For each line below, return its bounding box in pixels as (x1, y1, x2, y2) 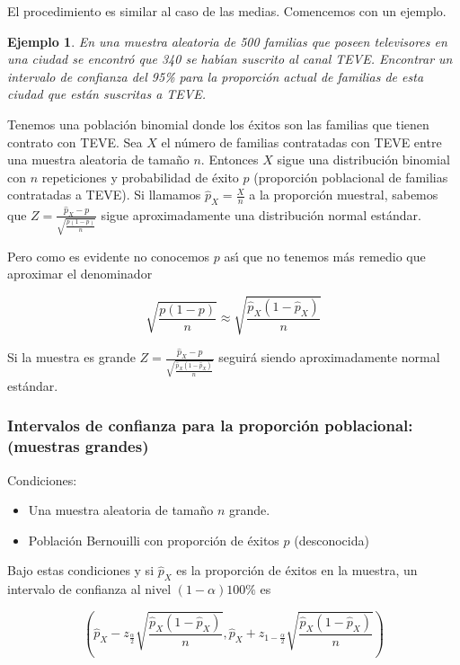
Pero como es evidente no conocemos (7, 246, 210, 265)
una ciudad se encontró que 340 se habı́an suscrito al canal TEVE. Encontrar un (7, 49, 453, 68)
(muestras (7, 435, 80, 457)
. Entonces (200, 150, 259, 169)
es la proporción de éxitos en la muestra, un (176, 561, 418, 580)
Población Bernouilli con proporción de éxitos (28, 530, 279, 549)
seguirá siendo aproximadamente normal (218, 348, 440, 367)
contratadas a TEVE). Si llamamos (7, 185, 201, 204)
